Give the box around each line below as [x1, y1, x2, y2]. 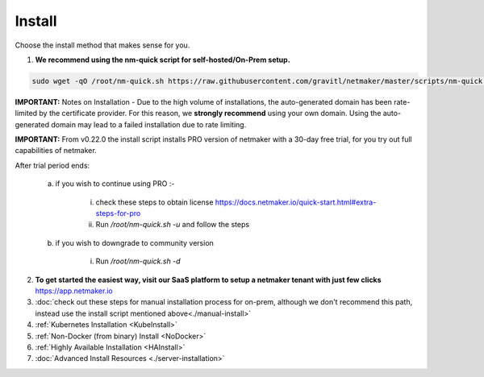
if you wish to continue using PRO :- [55, 179, 175, 188]
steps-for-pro [95, 209, 141, 218]
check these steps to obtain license [95, 197, 214, 207]
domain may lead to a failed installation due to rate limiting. [51, 119, 247, 129]
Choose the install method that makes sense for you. [15, 40, 190, 50]
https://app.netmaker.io [35, 286, 113, 296]
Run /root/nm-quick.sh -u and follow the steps [95, 220, 250, 230]
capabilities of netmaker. [15, 146, 97, 155]
